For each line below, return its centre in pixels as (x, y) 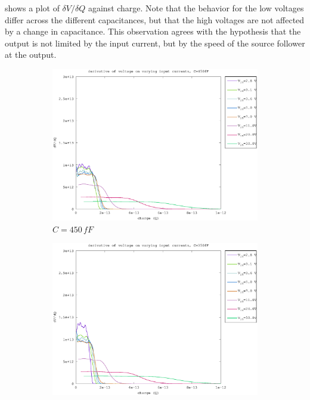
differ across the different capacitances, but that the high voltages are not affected (155, 19)
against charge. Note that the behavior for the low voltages (196, 8)
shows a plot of (32, 8)
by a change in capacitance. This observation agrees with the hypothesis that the (153, 31)
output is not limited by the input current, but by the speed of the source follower (155, 43)
